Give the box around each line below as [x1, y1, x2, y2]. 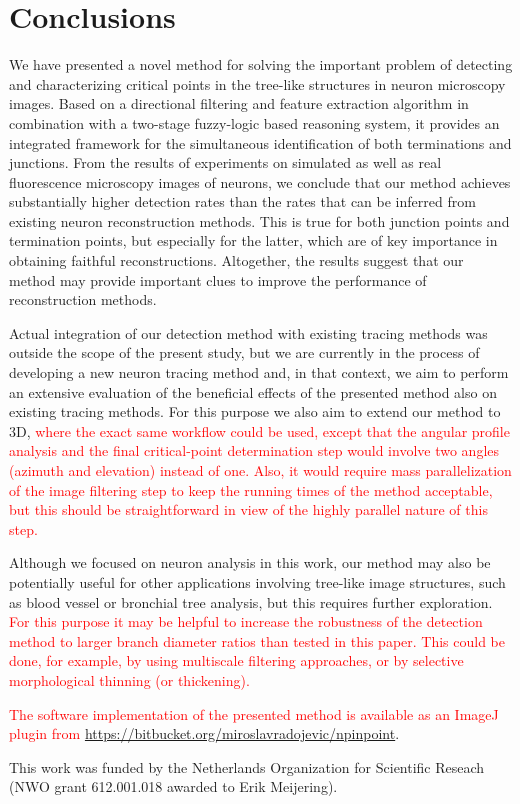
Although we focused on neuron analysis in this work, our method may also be [9, 552, 491, 573]
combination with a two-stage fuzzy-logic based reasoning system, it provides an [9, 112, 500, 133]
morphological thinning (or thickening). [9, 669, 250, 690]
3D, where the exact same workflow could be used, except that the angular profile [9, 420, 510, 441]
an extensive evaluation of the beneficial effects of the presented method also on [9, 381, 497, 402]
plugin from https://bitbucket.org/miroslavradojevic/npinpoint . [9, 723, 400, 744]
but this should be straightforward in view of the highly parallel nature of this [9, 499, 488, 520]
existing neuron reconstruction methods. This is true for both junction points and [9, 210, 510, 231]
